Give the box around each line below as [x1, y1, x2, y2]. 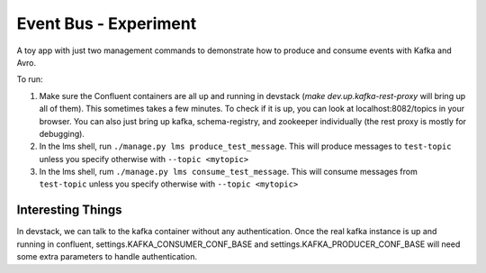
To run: [16, 74, 44, 85]
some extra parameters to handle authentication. [16, 251, 198, 262]
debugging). [39, 128, 85, 139]
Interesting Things [16, 203, 122, 218]
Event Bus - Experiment [16, 14, 197, 33]
